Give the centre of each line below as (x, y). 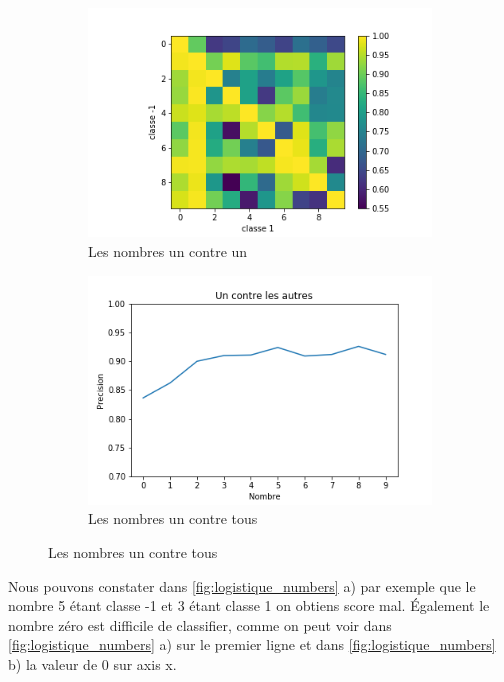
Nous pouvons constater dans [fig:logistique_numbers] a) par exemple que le (242, 585)
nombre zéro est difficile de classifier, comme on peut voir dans (200, 624)
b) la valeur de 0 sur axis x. (92, 664)
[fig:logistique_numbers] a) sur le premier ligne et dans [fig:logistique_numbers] (252, 644)
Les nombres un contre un (168, 250)
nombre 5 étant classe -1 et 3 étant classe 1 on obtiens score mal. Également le (249, 605)
